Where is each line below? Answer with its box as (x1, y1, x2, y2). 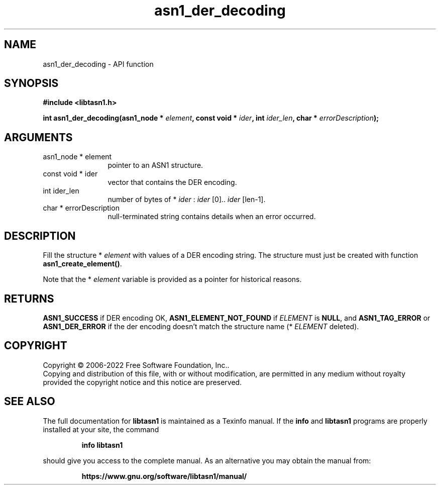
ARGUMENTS (4, 131, 73, 144)
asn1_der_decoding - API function (43, 59, 154, 68)
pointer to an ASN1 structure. (107, 161, 203, 170)
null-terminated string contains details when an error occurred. (107, 212, 316, 221)
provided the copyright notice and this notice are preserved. (43, 377, 242, 386)
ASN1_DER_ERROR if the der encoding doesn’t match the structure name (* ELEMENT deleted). (43, 322, 359, 331)
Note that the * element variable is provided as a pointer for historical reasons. (43, 275, 302, 284)
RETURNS (4, 292, 54, 305)
